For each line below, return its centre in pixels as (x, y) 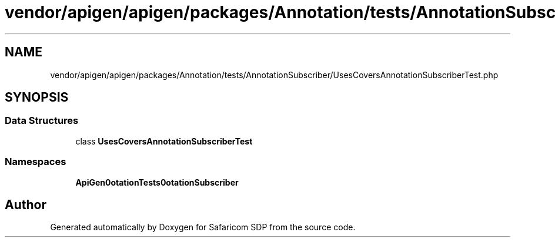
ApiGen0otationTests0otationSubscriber (157, 182)
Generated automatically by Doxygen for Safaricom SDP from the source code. (203, 227)
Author (26, 204)
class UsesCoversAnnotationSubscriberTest (164, 141)
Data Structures (42, 121)
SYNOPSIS (37, 98)
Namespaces (36, 162)
